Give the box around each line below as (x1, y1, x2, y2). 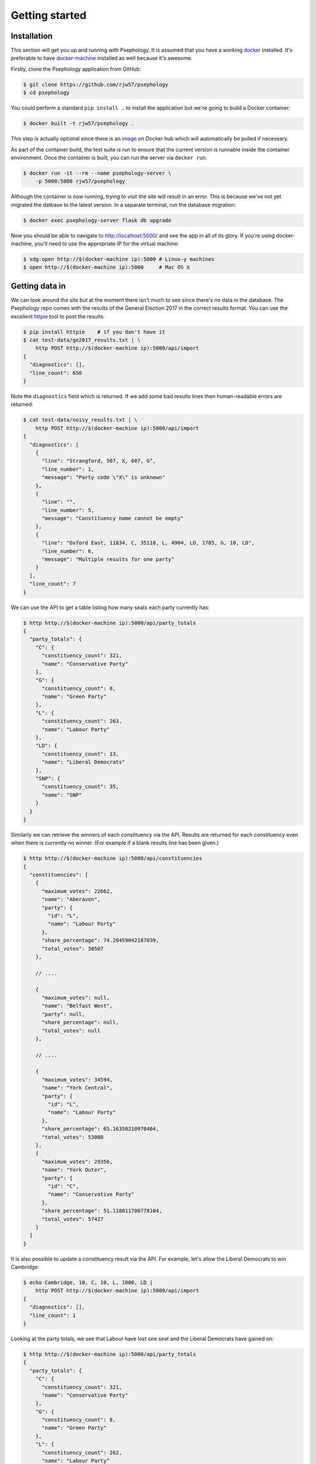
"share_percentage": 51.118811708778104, (42, 1208, 162, 1215)
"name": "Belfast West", (42, 1003, 114, 1010)
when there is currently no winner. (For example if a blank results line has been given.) (11, 839, 219, 846)
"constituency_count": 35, (42, 784, 119, 790)
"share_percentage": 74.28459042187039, (42, 937, 159, 944)
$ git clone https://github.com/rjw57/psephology (23, 81, 169, 88)
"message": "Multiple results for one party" (42, 556, 175, 563)
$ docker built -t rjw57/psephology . (23, 120, 135, 127)
